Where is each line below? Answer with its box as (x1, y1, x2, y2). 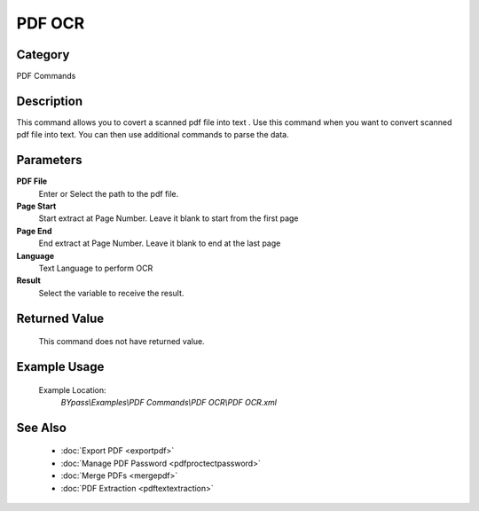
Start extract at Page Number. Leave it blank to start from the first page (38, 213, 299, 224)
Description (16, 93, 83, 108)
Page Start (16, 200, 57, 212)
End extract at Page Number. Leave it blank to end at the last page (38, 238, 281, 248)
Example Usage (16, 359, 105, 374)
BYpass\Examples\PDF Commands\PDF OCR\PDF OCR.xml (60, 397, 277, 407)
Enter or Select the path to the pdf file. (38, 188, 179, 199)
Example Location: (38, 384, 106, 395)
